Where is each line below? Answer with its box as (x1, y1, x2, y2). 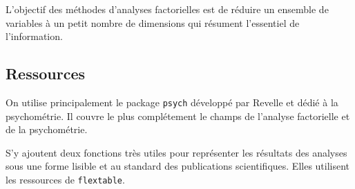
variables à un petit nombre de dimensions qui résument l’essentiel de (6, 15, 300, 30)
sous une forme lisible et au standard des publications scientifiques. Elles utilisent (6, 159, 350, 173)
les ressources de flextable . (6, 172, 125, 187)
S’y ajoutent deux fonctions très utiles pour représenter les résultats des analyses (6, 145, 347, 159)
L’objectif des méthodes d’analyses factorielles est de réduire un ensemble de (6, 2, 329, 16)
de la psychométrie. (6, 122, 88, 137)
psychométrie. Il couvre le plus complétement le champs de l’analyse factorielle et (6, 108, 350, 123)
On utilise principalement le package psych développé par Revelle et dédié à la (6, 94, 338, 109)
